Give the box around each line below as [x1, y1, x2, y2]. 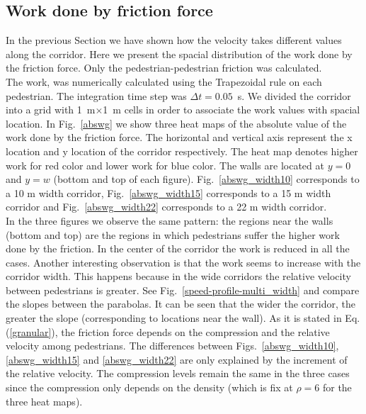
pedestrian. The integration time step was [6, 88, 187, 103]
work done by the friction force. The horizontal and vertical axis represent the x [6, 130, 353, 145]
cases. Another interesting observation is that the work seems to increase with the [6, 254, 361, 269]
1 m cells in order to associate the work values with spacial [103, 102, 360, 117]
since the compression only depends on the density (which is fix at [6, 380, 293, 395]
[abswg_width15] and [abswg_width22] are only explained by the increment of [6, 352, 348, 367]
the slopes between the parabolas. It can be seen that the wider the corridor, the [6, 296, 355, 311]
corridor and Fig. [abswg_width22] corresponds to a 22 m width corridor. [6, 199, 327, 214]
